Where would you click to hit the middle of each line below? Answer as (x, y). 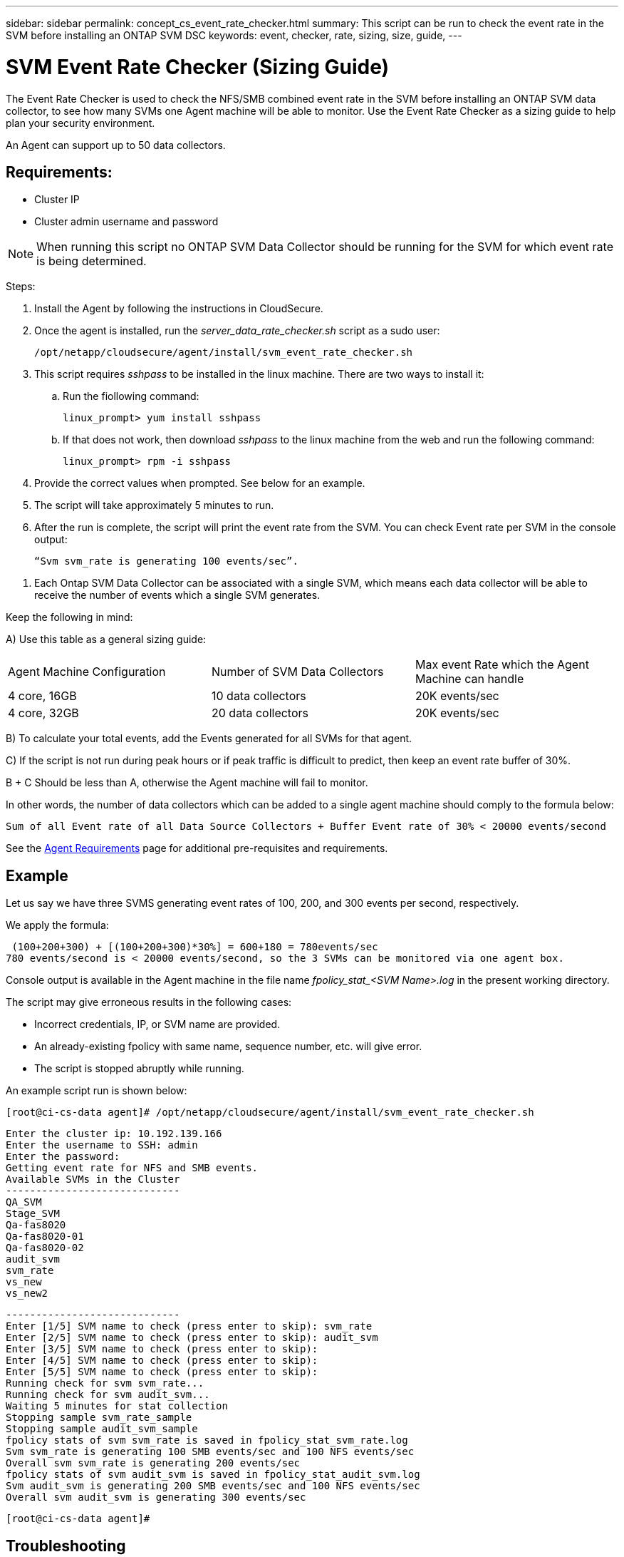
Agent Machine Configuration (87, 672)
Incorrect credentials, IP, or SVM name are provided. (157, 1024)
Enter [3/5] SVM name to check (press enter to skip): (162, 1349)
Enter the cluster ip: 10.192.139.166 (114, 1134)
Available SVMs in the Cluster (93, 1180)
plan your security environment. (80, 123)
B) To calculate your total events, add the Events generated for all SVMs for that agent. (209, 739)
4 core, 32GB (43, 713)
